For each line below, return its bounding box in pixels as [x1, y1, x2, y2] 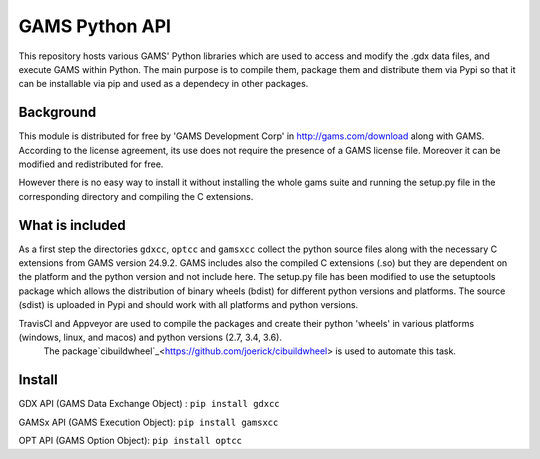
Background [18, 104, 97, 121]
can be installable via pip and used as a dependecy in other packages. [18, 78, 309, 90]
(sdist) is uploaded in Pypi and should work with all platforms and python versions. [18, 299, 359, 311]
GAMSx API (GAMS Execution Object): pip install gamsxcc [18, 416, 279, 428]
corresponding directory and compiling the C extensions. [18, 190, 254, 202]
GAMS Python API [18, 15, 172, 37]
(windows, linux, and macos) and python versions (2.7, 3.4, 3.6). [18, 331, 282, 344]
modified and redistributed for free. [18, 158, 164, 170]
